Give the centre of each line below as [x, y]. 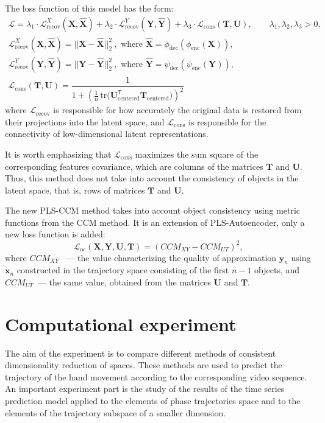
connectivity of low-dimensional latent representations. [107, 134]
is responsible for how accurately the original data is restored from [177, 110]
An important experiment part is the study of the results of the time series [145, 389]
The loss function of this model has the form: [89, 8]
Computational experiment [121, 323]
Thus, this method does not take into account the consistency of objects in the [152, 178]
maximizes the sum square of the [197, 154]
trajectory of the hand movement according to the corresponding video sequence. [156, 376]
